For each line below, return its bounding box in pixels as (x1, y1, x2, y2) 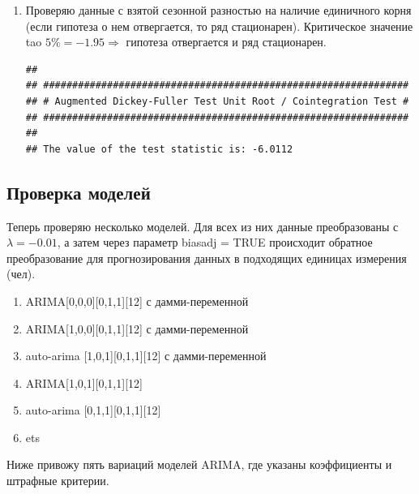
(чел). (6, 265, 36, 282)
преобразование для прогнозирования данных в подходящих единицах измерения (6, 249, 407, 266)
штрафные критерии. (6, 472, 109, 489)
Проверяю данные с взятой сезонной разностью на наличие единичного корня (25, 2, 412, 18)
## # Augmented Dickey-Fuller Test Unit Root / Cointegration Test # (25, 95, 409, 107)
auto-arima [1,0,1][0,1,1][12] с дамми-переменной (25, 347, 267, 364)
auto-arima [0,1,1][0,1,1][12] (25, 402, 161, 419)
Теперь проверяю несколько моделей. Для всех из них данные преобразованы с (6, 217, 399, 234)
